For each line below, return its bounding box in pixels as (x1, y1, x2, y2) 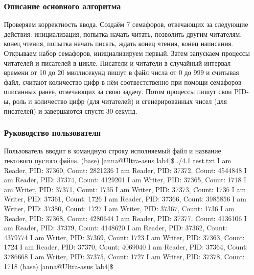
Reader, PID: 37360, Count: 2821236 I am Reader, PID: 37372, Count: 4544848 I (4, 165, 247, 175)
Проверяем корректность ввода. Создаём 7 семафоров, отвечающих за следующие (4, 19, 248, 29)
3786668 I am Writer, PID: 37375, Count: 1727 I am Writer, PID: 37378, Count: (4, 251, 245, 261)
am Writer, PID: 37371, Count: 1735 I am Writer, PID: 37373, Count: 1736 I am (4, 184, 246, 194)
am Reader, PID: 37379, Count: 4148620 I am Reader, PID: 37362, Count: (4, 223, 227, 233)
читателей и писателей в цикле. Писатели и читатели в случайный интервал (4, 57, 231, 68)
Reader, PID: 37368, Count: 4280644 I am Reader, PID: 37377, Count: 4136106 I (4, 213, 247, 223)
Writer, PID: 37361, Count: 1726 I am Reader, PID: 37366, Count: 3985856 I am (4, 194, 246, 204)
